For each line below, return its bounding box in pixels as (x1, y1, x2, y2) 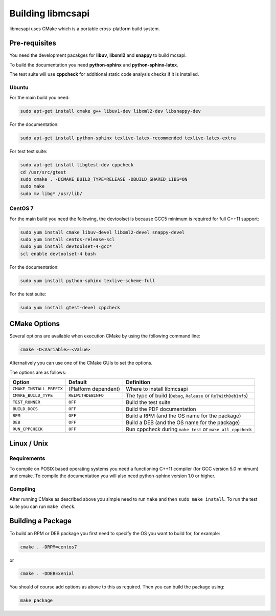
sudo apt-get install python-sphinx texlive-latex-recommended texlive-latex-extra (20, 135, 236, 141)
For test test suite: (9, 148, 48, 155)
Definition (126, 378, 151, 386)
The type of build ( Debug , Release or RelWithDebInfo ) (126, 392, 248, 399)
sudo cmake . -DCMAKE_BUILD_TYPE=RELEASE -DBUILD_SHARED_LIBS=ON (20, 177, 188, 182)
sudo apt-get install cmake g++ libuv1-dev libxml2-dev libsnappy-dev (20, 108, 201, 114)
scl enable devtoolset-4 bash (20, 251, 96, 257)
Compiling (9, 485, 36, 493)
